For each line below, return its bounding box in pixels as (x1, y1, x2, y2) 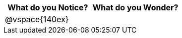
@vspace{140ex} (5, 14, 69, 24)
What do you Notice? (7, 2, 88, 12)
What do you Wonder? (92, 2, 179, 12)
